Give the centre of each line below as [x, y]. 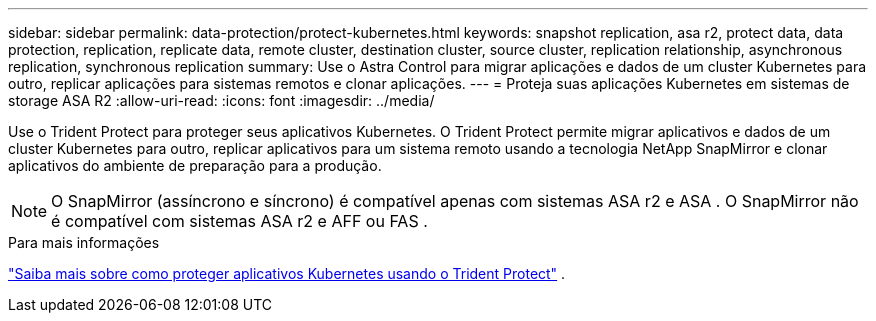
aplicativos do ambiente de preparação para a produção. [195, 165]
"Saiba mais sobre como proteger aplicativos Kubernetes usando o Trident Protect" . [287, 273]
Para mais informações [84, 242]
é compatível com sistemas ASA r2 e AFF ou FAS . [239, 221]
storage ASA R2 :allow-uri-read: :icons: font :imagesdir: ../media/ [221, 100]
